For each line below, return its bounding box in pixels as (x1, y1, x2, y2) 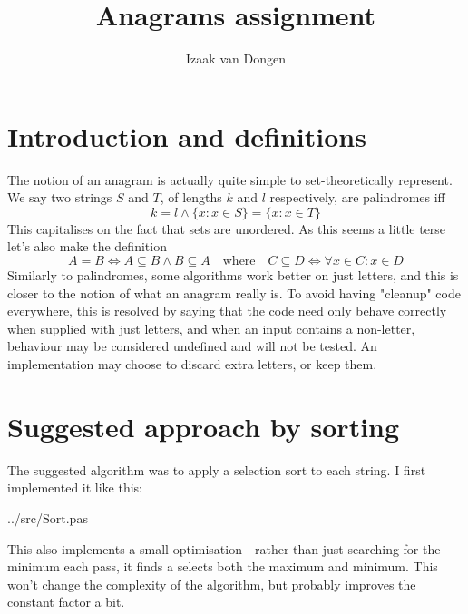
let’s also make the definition (7, 237, 167, 256)
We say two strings (7, 188, 112, 207)
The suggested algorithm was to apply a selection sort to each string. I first (7, 460, 426, 479)
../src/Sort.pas (7, 508, 88, 527)
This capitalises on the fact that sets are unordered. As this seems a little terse (7, 219, 446, 238)
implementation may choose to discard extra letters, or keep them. (7, 355, 377, 373)
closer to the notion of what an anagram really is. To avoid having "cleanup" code (7, 283, 461, 302)
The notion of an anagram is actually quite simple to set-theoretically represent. (7, 170, 453, 189)
